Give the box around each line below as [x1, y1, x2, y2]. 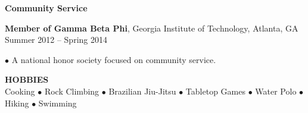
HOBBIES [5, 73, 49, 86]
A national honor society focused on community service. [11, 53, 216, 65]
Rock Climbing [44, 84, 99, 97]
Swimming [38, 96, 77, 109]
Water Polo [255, 84, 297, 97]
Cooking [5, 84, 35, 97]
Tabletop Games [185, 84, 245, 97]
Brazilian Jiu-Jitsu [108, 84, 176, 97]
